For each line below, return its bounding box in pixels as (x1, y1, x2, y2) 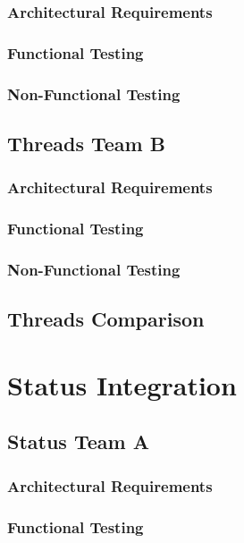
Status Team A (7, 428, 149, 455)
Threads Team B (7, 129, 165, 157)
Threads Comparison (7, 305, 205, 333)
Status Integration (7, 366, 237, 403)
